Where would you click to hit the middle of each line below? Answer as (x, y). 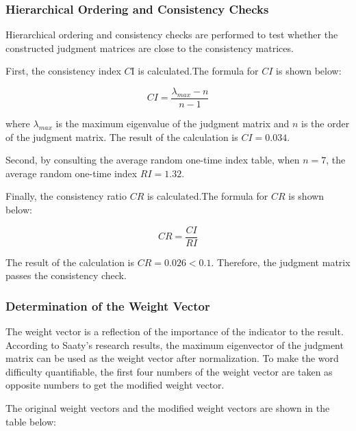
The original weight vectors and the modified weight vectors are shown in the (168, 408)
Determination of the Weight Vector (108, 305)
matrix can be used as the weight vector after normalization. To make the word (172, 358)
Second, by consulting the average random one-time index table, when (153, 160)
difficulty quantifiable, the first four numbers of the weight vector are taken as (169, 371)
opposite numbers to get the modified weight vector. (115, 385)
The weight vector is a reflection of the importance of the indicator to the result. (175, 331)
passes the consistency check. (66, 275)
